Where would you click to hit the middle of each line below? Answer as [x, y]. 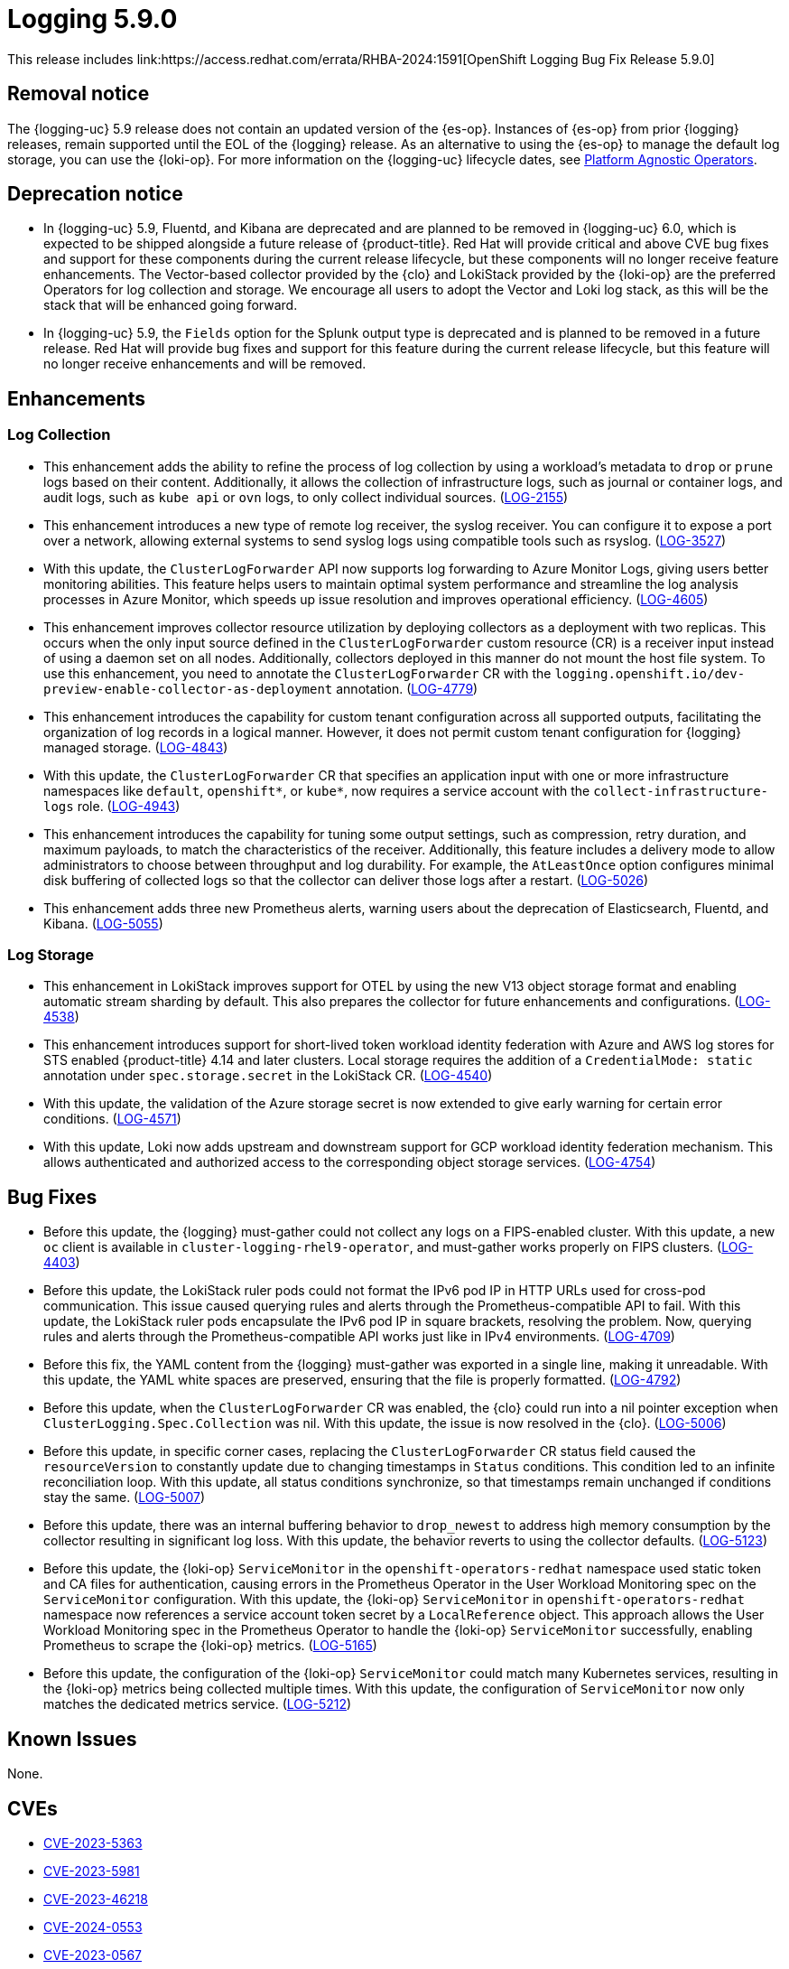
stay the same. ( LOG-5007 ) [125, 1498]
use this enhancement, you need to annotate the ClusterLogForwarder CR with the [297, 673]
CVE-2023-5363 [93, 1843]
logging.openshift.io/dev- [650, 673]
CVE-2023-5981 [92, 1871]
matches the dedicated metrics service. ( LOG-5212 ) [198, 1704]
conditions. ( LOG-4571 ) [112, 1119]
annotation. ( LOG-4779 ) [407, 688]
